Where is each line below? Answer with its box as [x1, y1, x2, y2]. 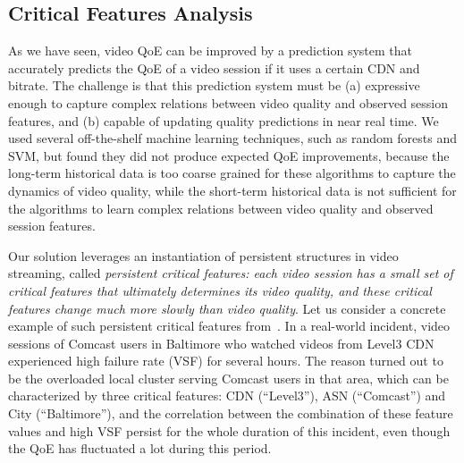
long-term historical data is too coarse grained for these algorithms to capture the [8, 164, 456, 182]
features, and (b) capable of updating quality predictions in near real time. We [8, 111, 439, 130]
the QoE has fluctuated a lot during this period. [8, 439, 272, 458]
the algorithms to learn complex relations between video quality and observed [8, 198, 434, 217]
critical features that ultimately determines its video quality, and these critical [8, 281, 432, 299]
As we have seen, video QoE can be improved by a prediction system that [8, 41, 413, 60]
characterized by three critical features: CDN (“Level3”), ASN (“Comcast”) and [8, 386, 446, 405]
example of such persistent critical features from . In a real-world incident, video [8, 316, 451, 335]
